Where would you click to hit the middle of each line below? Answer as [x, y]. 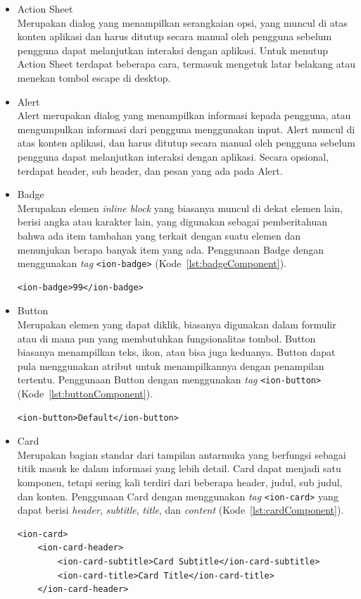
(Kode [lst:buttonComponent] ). [85, 393]
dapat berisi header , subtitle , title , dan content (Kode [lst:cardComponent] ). [180, 510]
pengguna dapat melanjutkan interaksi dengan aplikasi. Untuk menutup [173, 50]
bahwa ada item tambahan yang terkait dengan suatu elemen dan [159, 235]
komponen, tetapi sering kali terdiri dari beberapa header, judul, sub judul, [180, 482]
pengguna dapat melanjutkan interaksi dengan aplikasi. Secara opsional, [173, 156]
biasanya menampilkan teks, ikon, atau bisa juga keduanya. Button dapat [176, 352]
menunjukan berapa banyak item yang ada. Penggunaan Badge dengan [171, 249]
